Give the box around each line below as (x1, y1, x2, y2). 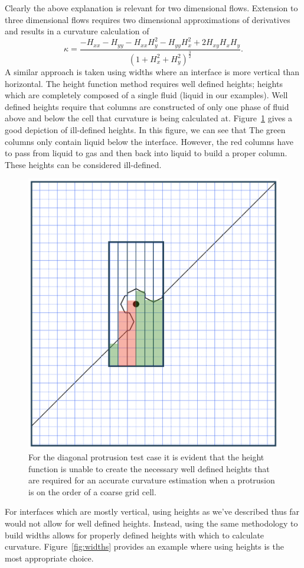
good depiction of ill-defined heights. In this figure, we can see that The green (5, 123, 286, 135)
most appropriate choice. (5, 551, 94, 564)
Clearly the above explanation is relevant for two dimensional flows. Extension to (5, 2, 298, 14)
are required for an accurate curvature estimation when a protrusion (28, 474, 275, 486)
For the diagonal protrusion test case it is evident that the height (28, 451, 264, 463)
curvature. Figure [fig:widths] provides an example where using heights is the (5, 540, 284, 553)
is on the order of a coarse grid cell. (28, 485, 156, 498)
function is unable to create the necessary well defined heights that (28, 462, 270, 475)
